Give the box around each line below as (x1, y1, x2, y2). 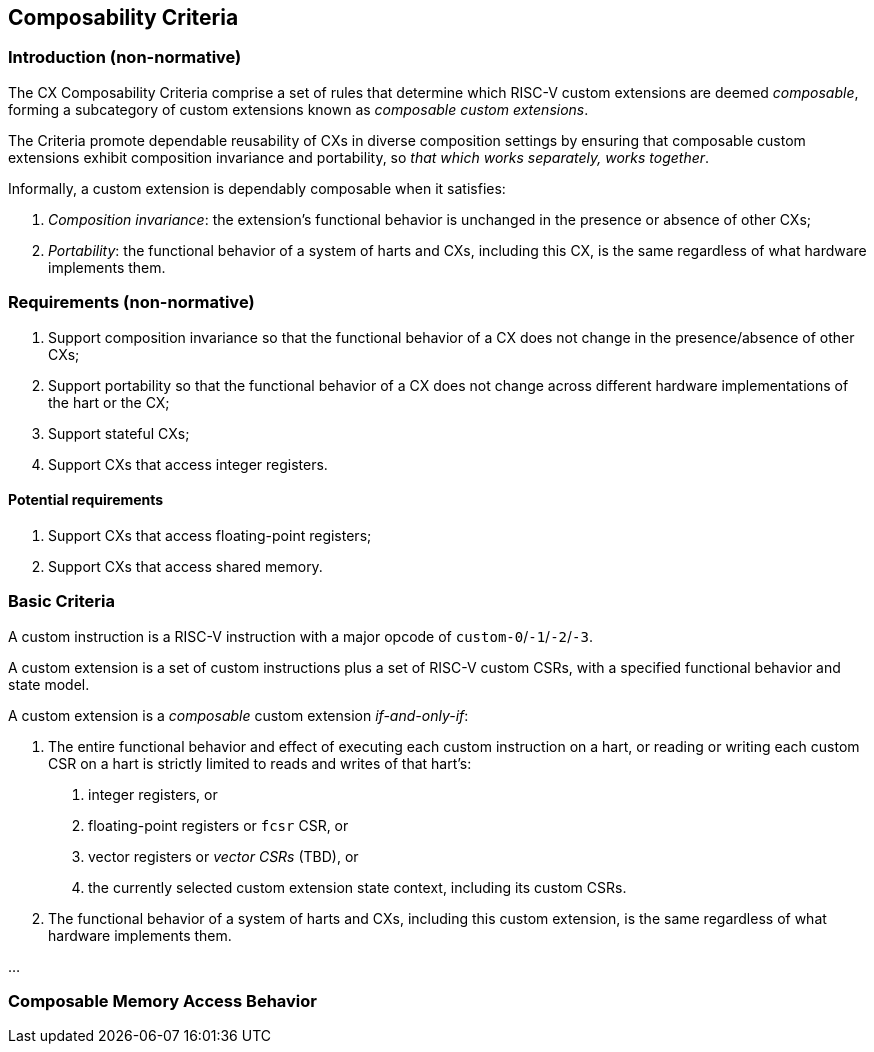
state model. (8, 675, 90, 693)
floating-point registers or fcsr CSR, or (88, 816, 349, 834)
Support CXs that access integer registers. (48, 455, 328, 473)
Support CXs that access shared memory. (48, 557, 323, 575)
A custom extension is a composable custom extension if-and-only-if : (8, 706, 469, 724)
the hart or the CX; (48, 393, 170, 411)
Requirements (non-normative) (8, 292, 255, 313)
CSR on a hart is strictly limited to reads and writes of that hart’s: (48, 754, 472, 772)
